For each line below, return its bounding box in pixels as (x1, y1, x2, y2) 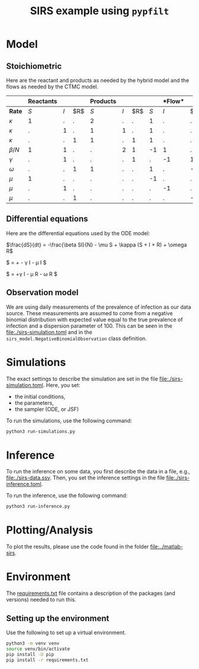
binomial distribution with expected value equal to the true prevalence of (6, 316, 183, 323)
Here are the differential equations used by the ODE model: (6, 229, 150, 236)
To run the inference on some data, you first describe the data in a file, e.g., (6, 468, 191, 475)
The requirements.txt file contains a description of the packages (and (6, 590, 176, 597)
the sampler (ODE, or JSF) (14, 405, 79, 412)
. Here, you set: (43, 381, 81, 389)
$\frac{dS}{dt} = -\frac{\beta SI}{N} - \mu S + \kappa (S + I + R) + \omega (6, 241, 187, 248)
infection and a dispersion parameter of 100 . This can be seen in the (6, 322, 173, 329)
